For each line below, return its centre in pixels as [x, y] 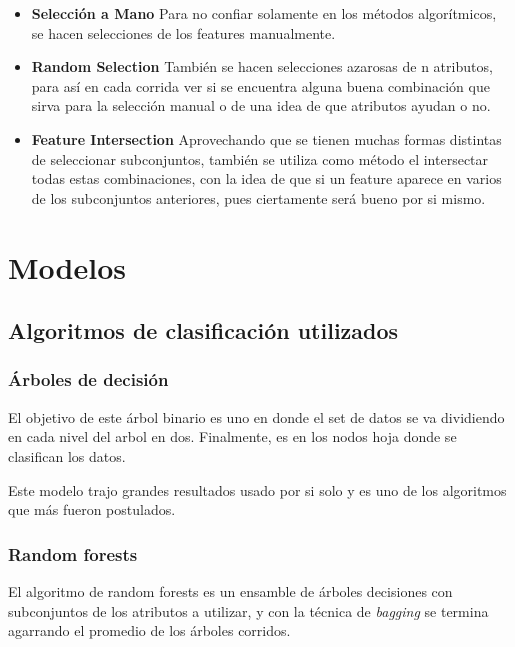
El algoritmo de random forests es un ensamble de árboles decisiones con [230, 590]
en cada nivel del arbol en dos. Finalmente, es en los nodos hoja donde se [232, 436]
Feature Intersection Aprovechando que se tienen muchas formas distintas [266, 138]
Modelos [67, 266]
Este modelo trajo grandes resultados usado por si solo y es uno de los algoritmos [257, 489]
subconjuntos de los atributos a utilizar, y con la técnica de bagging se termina [248, 610]
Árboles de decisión [88, 379]
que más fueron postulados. [92, 509]
